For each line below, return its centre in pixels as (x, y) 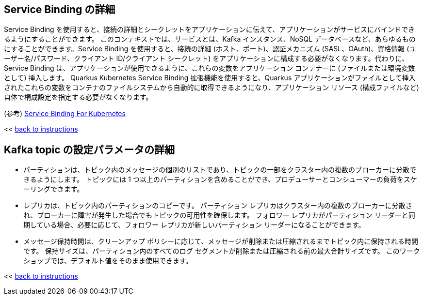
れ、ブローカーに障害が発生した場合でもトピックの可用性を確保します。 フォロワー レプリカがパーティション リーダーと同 (219, 215)
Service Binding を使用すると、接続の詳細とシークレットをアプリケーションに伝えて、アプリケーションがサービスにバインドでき (210, 30)
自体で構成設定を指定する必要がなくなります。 (78, 97)
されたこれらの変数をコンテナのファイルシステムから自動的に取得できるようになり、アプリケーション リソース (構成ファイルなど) (211, 88)
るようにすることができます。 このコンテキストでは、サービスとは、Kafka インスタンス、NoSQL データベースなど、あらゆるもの (210, 39)
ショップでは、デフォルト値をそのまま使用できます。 (108, 261)
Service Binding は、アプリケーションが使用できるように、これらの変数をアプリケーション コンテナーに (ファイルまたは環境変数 (210, 68)
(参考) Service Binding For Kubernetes (65, 114)
